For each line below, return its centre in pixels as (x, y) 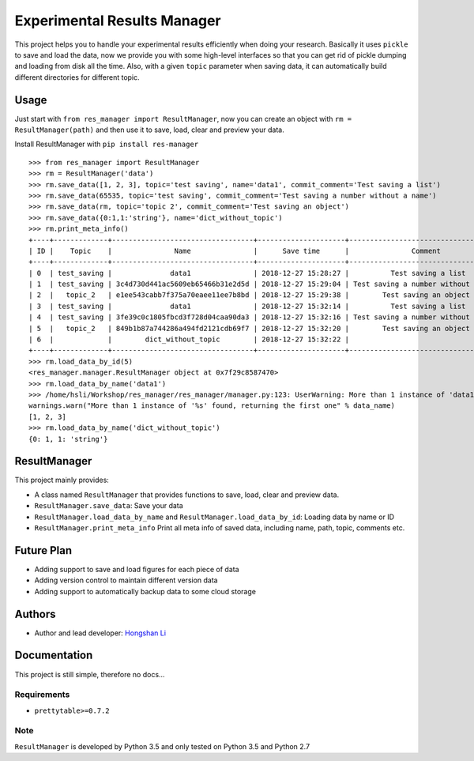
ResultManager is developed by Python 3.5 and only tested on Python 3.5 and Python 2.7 (162, 746)
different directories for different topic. (77, 77)
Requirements (42, 695)
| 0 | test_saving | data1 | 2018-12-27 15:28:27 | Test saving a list (247, 273)
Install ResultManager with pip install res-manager (107, 144)
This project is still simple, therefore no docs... (90, 674)
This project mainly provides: (62, 480)
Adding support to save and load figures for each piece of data (137, 569)
